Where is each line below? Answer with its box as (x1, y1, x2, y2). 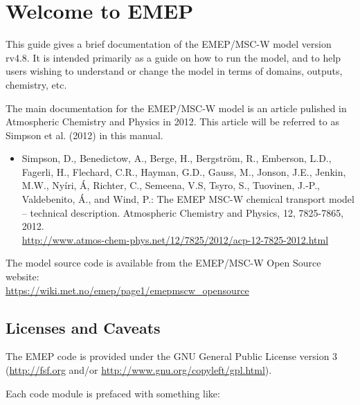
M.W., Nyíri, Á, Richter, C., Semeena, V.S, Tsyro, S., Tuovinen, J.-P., (21, 178, 320, 192)
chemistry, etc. (6, 77, 67, 91)
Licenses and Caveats (6, 316, 161, 338)
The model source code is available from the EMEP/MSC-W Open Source (6, 255, 321, 270)
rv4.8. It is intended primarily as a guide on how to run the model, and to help (6, 50, 341, 64)
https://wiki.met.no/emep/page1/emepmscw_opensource (6, 282, 249, 297)
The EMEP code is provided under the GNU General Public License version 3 (6, 349, 338, 363)
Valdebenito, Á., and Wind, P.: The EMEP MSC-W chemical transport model (21, 192, 354, 206)
